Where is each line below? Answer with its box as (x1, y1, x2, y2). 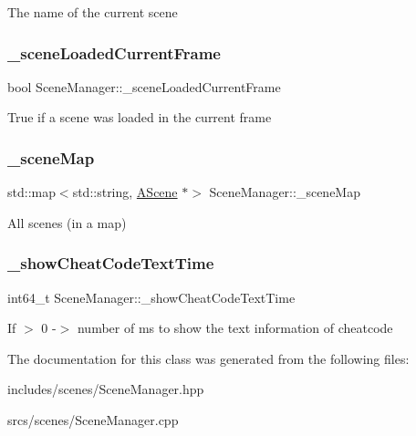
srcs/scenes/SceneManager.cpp (7, 410, 179, 429)
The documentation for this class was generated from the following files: (7, 348, 410, 368)
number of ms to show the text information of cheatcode (77, 318, 393, 337)
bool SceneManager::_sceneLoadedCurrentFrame (7, 77, 281, 96)
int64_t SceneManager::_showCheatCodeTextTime (7, 287, 296, 306)
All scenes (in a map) (7, 213, 127, 232)
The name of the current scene (7, 3, 178, 21)
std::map (7, 182, 56, 202)
